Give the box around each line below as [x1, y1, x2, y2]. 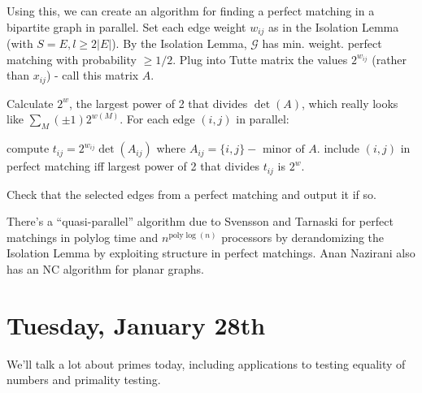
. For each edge [120, 110, 195, 127]
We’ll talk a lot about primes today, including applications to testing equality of [7, 355, 406, 372]
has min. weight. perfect [262, 35, 382, 52]
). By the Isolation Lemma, [111, 35, 247, 52]
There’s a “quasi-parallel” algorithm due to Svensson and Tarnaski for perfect [7, 213, 394, 230]
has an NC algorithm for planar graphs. [7, 260, 205, 277]
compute [7, 140, 50, 157]
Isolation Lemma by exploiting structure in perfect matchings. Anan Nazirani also [7, 244, 415, 261]
